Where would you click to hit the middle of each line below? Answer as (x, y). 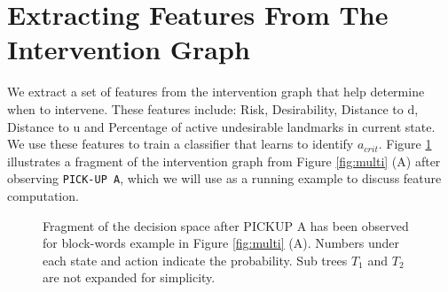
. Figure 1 (405, 144)
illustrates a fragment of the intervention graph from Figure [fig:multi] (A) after (224, 161)
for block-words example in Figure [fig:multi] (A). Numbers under (221, 243)
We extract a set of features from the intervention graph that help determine (216, 92)
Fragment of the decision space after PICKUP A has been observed (226, 225)
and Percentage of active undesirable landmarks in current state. (260, 126)
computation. (43, 195)
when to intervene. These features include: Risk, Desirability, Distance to (205, 108)
